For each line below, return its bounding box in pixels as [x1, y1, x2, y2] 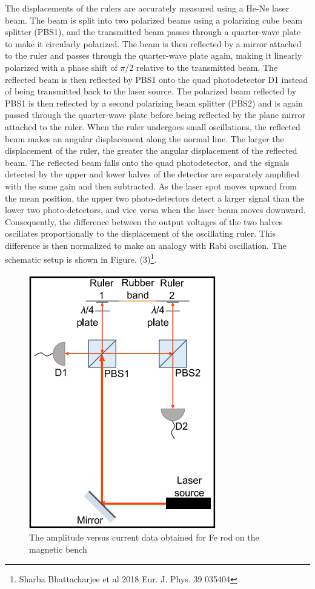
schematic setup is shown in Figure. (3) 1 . [5, 251, 157, 266]
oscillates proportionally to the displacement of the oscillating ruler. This [5, 227, 276, 240]
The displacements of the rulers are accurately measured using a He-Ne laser [5, 2, 290, 14]
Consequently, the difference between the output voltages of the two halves [5, 215, 282, 228]
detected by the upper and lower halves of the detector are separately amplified [5, 168, 300, 180]
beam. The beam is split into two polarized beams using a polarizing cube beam [5, 13, 303, 26]
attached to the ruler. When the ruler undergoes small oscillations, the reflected [5, 120, 300, 133]
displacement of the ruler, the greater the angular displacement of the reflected [5, 144, 297, 157]
